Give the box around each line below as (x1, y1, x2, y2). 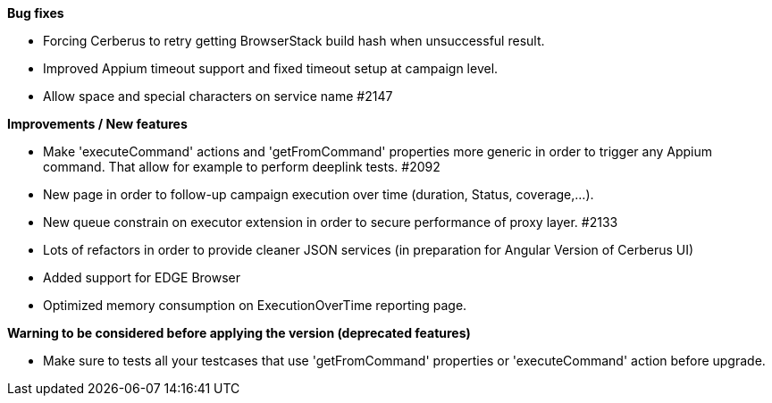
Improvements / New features (7, 116, 188, 131)
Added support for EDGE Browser (43, 270, 240, 285)
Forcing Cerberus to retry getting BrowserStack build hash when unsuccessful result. (43, 33, 545, 48)
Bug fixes (7, 5, 64, 21)
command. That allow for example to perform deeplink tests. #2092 (43, 159, 441, 174)
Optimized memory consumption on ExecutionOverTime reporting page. (43, 298, 467, 313)
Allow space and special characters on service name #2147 (43, 88, 393, 104)
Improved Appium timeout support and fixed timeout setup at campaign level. (43, 61, 499, 76)
